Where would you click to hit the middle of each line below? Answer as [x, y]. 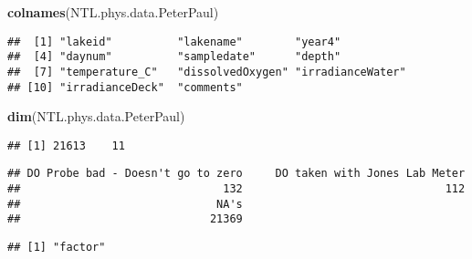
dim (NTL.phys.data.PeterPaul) [96, 116]
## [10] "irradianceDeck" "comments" [125, 87]
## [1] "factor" [57, 248]
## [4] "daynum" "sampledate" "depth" [174, 57]
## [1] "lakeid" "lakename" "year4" [174, 41]
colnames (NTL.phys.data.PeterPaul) [113, 12]
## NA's [125, 204]
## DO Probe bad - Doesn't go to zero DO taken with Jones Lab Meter [236, 174]
